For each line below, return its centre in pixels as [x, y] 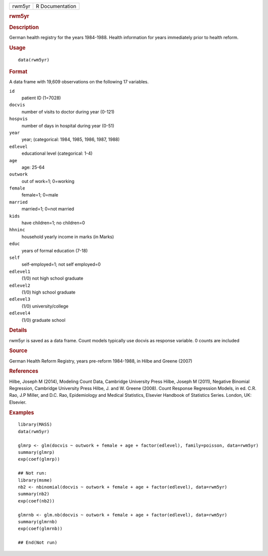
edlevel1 [20, 271]
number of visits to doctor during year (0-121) [68, 112]
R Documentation [56, 6]
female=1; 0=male [40, 195]
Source [18, 351]
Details [18, 330]
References [24, 371]
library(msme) [35, 480]
